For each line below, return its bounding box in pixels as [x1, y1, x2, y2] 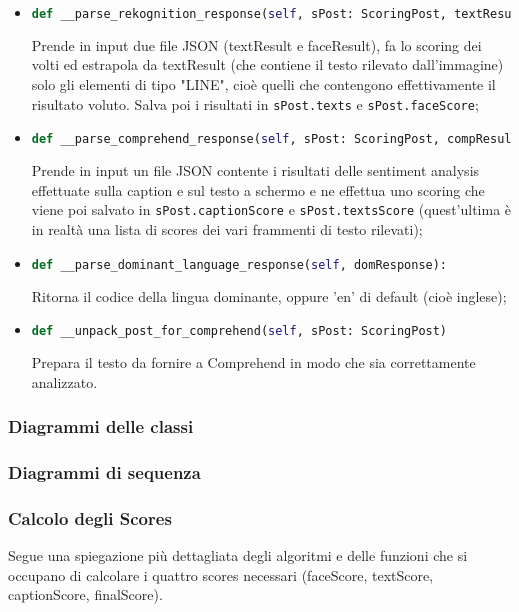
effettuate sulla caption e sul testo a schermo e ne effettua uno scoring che [31, 179, 485, 200]
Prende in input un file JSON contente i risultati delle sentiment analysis [31, 160, 480, 181]
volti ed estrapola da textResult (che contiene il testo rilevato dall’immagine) [31, 54, 504, 75]
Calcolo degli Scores [8, 505, 172, 530]
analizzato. [31, 371, 98, 392]
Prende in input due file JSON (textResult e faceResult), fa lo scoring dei [31, 34, 482, 55]
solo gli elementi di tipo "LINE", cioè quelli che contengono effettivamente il [31, 74, 496, 95]
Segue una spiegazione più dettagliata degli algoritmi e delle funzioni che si [8, 545, 468, 566]
